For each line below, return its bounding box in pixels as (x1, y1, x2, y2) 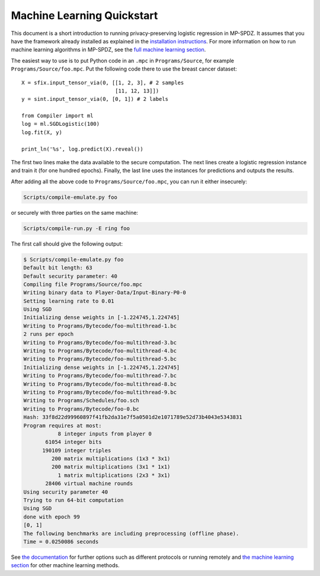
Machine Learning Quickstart (11, 9, 158, 22)
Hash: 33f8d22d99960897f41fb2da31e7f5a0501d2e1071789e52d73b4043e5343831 (23, 414, 242, 421)
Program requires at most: (23, 422, 102, 429)
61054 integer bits (45, 439, 102, 445)
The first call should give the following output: (11, 240, 123, 247)
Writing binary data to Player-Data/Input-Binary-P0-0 (23, 289, 186, 296)
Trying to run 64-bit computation (23, 497, 124, 504)
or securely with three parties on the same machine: (11, 209, 139, 216)
